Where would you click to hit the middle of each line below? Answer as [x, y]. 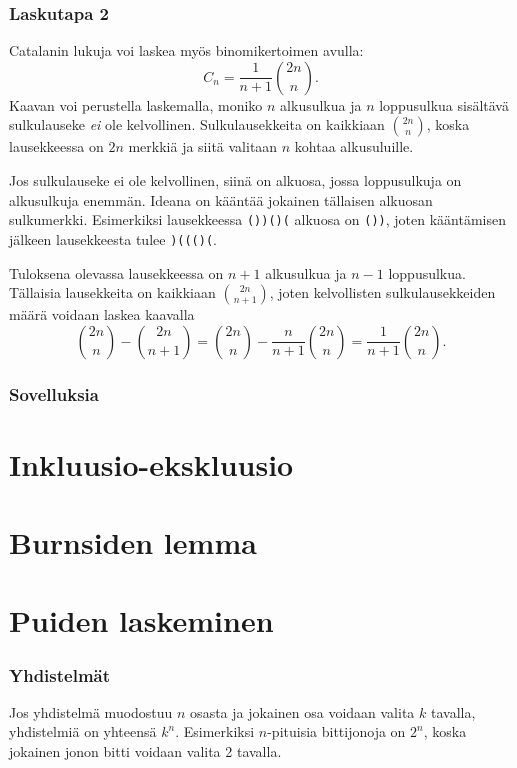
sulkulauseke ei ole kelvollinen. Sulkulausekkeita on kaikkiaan [197, 124]
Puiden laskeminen [141, 620]
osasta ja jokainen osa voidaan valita [302, 711]
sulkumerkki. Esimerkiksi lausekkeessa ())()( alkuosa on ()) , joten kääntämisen [257, 219]
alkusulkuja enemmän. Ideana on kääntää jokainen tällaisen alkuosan [221, 199]
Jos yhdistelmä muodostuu [91, 711]
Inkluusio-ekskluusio [151, 463]
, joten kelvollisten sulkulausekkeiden [382, 292]
